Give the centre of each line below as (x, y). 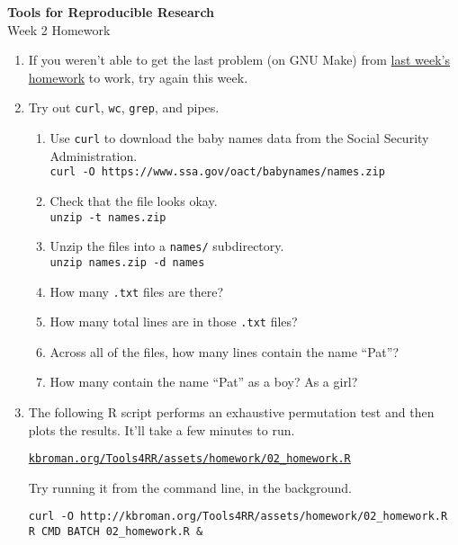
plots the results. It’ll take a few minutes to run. (162, 429)
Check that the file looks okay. (134, 200)
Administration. (94, 155)
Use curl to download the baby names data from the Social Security (239, 138)
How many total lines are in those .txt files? (174, 322)
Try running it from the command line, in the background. (190, 487)
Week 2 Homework (59, 29)
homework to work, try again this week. (138, 77)
